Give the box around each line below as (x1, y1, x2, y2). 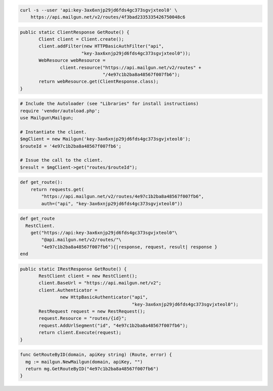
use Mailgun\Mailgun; (20, 115, 74, 121)
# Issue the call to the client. (20, 157, 103, 163)
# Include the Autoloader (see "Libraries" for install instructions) (20, 101, 199, 107)
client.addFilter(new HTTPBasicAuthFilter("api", (38, 43, 164, 49)
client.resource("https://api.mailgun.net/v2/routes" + (60, 65, 202, 70)
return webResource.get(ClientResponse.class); (38, 79, 159, 84)
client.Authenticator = (38, 287, 98, 293)
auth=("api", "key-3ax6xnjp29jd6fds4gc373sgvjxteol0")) (41, 201, 183, 207)
